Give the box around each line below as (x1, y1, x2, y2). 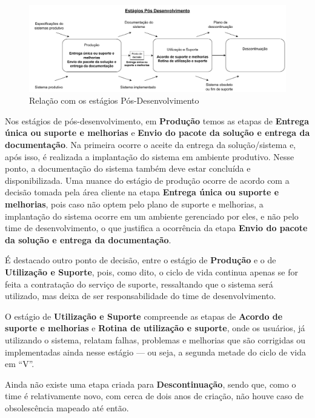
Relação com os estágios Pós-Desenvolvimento (29, 94, 199, 107)
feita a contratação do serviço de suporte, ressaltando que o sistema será (5, 277, 273, 290)
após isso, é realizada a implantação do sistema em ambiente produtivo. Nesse (5, 150, 294, 163)
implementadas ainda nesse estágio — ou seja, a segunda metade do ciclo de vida (5, 345, 307, 358)
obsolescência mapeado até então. (5, 401, 129, 414)
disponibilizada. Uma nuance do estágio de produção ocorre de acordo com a (5, 174, 290, 186)
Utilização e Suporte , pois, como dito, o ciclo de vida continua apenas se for (5, 265, 298, 278)
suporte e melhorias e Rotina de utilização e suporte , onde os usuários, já (5, 322, 305, 334)
